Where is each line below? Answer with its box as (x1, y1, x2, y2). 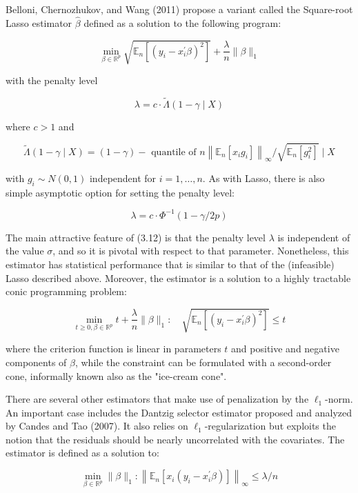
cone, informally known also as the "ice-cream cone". (6, 368, 227, 383)
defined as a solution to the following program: (83, 15, 281, 30)
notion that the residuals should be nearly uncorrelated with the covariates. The (6, 432, 345, 446)
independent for (89, 170, 157, 185)
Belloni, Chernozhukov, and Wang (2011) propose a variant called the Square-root (6, 2, 353, 16)
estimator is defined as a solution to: (6, 445, 159, 460)
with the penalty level (6, 72, 98, 87)
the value (6, 243, 44, 258)
